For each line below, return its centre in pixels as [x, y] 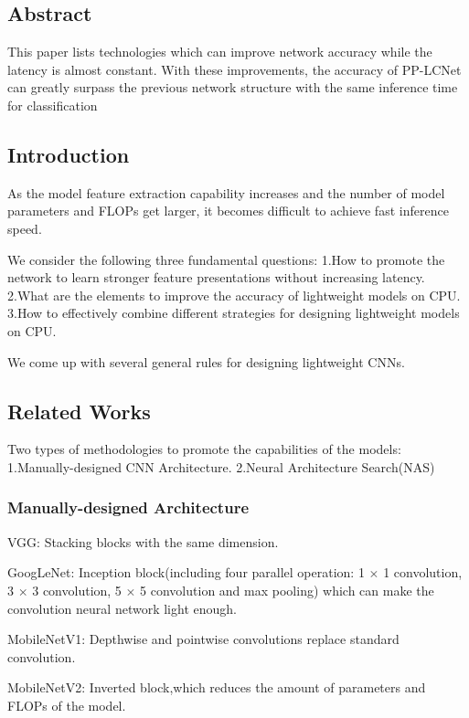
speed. [25, 228]
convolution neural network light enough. [122, 608]
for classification [53, 105]
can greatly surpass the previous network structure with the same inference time [233, 87]
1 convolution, [423, 572]
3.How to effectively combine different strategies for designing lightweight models [234, 313]
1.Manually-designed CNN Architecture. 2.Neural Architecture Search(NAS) [221, 466]
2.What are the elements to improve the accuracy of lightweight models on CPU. [234, 295]
